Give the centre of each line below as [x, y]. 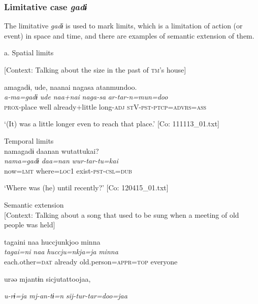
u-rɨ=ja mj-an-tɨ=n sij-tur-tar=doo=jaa [66, 296]
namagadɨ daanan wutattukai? [52, 150]
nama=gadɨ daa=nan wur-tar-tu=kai [61, 161]
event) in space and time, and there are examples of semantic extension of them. [129, 35]
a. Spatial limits [29, 53]
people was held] [30, 225]
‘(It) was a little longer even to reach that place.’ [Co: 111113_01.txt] [112, 124]
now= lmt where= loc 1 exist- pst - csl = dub [68, 170]
